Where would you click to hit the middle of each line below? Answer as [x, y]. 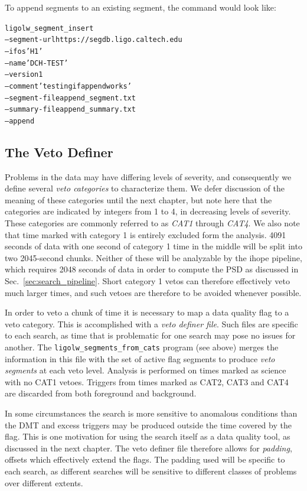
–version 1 [24, 75]
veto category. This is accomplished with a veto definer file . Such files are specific [151, 323]
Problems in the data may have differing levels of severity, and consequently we [148, 176]
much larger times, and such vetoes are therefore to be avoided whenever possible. [153, 292]
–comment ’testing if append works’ [68, 86]
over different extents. [44, 482]
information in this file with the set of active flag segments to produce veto [140, 358]
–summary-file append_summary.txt [70, 110]
